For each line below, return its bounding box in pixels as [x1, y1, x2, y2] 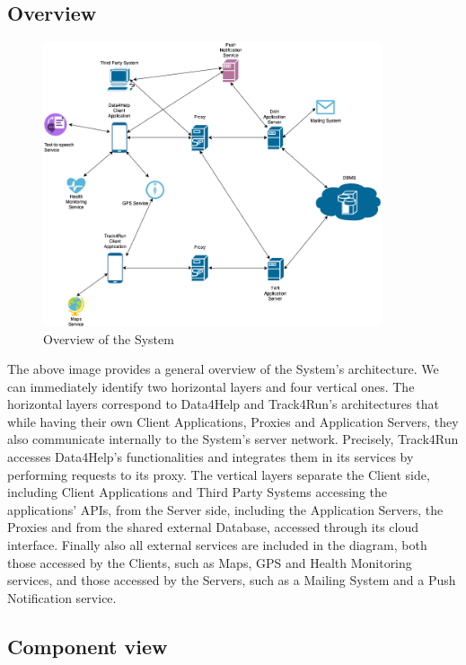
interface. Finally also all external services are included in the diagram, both [7, 536, 427, 554]
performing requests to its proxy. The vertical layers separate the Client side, [7, 465, 430, 483]
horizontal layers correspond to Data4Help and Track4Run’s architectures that [7, 395, 439, 413]
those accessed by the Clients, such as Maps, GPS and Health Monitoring [7, 553, 412, 572]
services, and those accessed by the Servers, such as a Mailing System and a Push [7, 571, 456, 590]
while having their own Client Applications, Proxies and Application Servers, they [7, 412, 459, 430]
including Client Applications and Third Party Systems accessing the [7, 483, 388, 501]
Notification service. [7, 588, 117, 607]
